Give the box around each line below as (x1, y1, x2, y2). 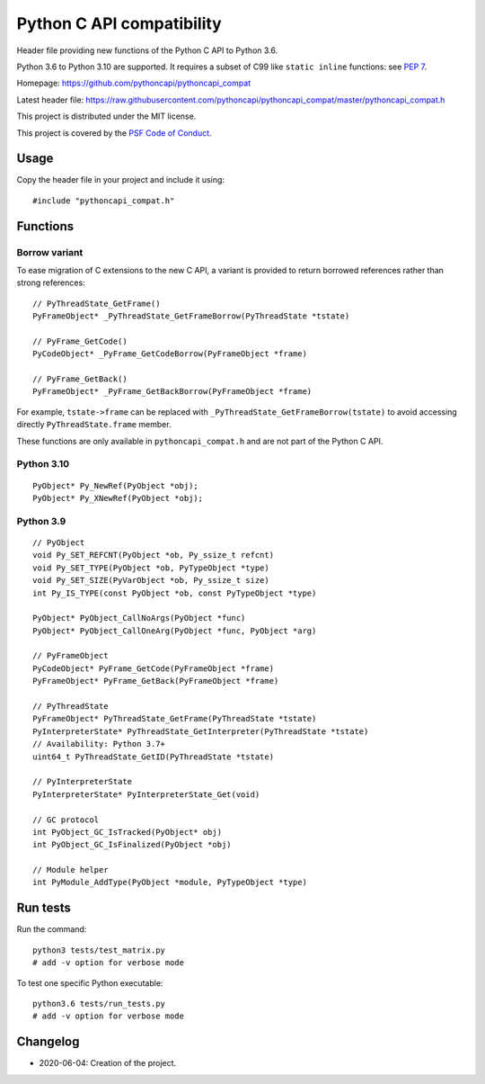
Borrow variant (16, 246, 84, 258)
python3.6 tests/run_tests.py (32, 999, 166, 1008)
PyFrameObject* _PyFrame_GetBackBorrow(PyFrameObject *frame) (32, 387, 313, 397)
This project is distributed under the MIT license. (16, 111, 197, 121)
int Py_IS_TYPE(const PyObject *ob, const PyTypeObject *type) (32, 587, 317, 598)
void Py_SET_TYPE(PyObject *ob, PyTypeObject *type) (32, 562, 269, 573)
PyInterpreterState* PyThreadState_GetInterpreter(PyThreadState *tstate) (32, 726, 369, 737)
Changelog (16, 1035, 80, 1050)
